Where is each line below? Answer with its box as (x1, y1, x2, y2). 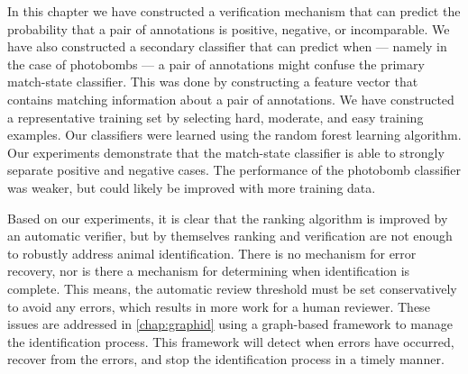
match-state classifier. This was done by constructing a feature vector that (7, 72, 418, 91)
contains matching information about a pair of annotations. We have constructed (7, 89, 454, 108)
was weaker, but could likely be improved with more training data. (7, 178, 376, 196)
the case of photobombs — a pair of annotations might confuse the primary (7, 54, 425, 73)
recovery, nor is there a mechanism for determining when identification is (7, 261, 410, 280)
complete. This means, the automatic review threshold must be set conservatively (7, 278, 457, 297)
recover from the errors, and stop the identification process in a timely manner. (7, 350, 445, 369)
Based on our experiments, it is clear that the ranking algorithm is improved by (7, 208, 448, 227)
